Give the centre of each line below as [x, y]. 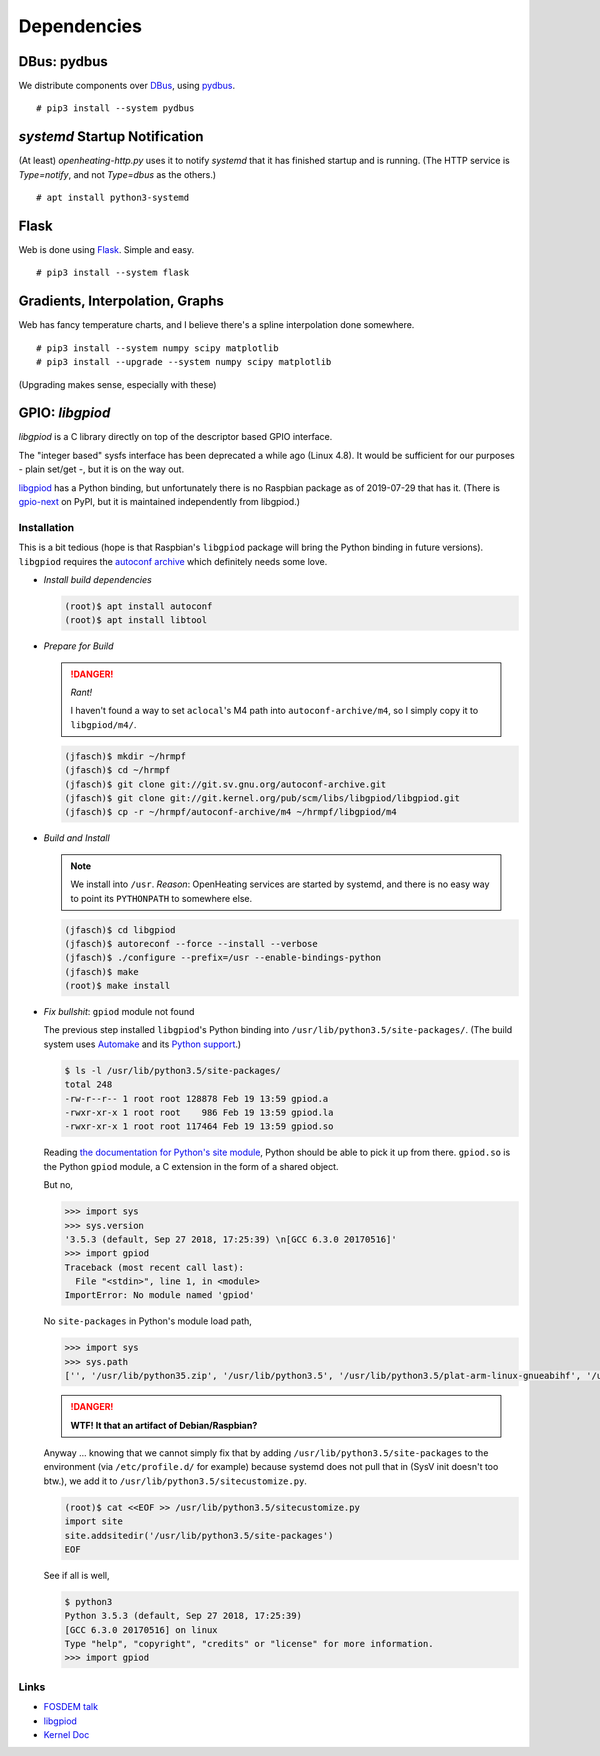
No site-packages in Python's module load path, [147, 1321]
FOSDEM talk [71, 1707]
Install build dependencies [97, 579]
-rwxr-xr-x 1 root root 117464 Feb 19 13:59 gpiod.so [199, 1126]
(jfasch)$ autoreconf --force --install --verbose [191, 943]
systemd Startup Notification [111, 136]
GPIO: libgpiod [64, 413]
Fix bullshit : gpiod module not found [119, 1012]
